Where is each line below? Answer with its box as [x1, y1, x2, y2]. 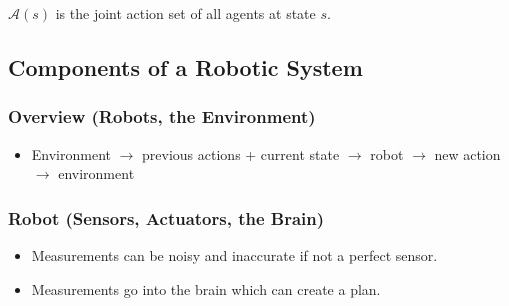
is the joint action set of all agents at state [55, 3, 316, 23]
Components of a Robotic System [8, 51, 363, 82]
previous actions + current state [142, 143, 340, 164]
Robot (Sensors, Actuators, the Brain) [8, 205, 325, 230]
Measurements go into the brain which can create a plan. [31, 278, 381, 299]
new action [434, 143, 501, 164]
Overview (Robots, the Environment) [8, 104, 316, 129]
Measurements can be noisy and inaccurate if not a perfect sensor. [31, 245, 438, 265]
